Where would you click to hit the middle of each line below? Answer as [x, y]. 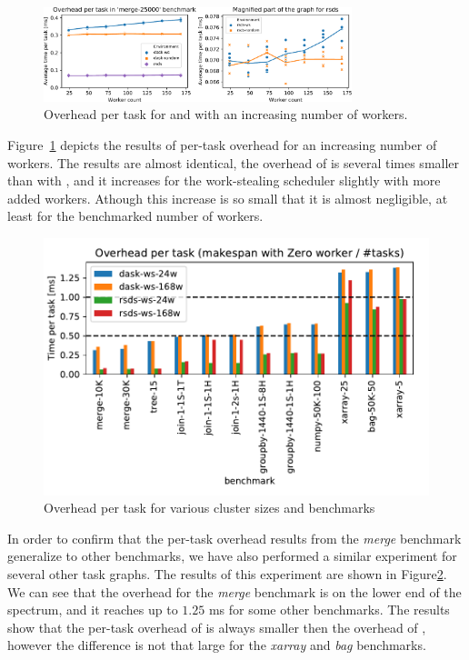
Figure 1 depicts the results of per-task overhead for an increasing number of [222, 144]
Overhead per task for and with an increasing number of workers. [226, 114]
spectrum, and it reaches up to [93, 610]
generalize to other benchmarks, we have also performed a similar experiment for [232, 556]
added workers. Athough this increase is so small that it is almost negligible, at [228, 198]
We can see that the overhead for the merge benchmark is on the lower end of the [234, 591]
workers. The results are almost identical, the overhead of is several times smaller [234, 162]
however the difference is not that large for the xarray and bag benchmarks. [217, 645]
